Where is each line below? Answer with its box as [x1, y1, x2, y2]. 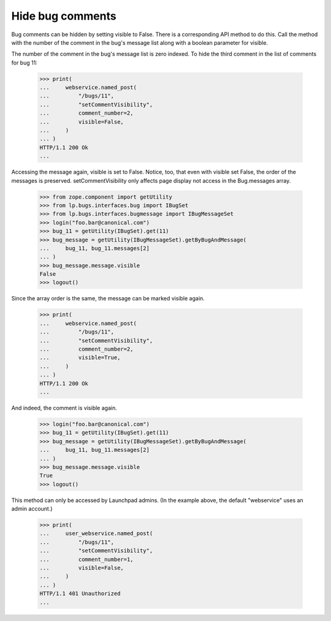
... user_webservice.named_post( [39, 530, 153, 537]
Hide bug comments [11, 9, 116, 23]
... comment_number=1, [39, 555, 134, 563]
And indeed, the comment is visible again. [11, 404, 118, 411]
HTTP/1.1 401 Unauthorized [39, 590, 121, 597]
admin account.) [11, 505, 53, 512]
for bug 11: [11, 59, 38, 66]
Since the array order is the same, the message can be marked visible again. [11, 295, 205, 302]
